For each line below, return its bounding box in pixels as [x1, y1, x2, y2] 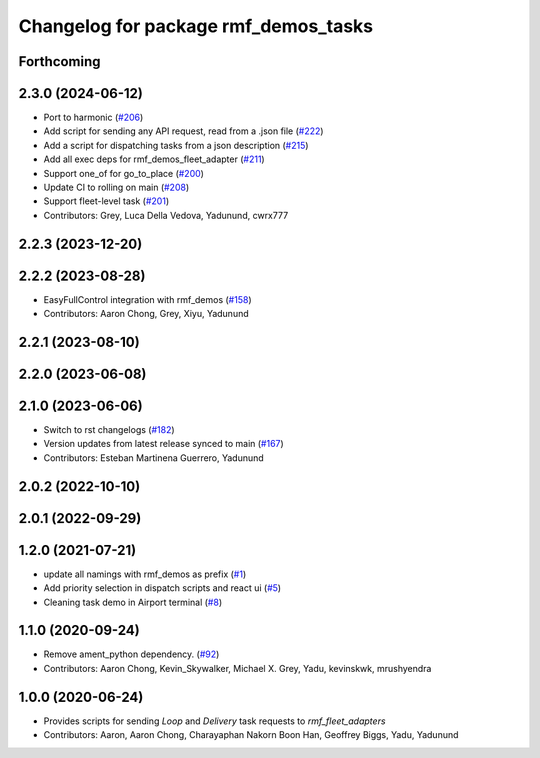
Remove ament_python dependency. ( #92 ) [43, 648, 220, 660]
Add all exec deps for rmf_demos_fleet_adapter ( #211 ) [43, 153, 265, 165]
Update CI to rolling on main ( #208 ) [43, 181, 190, 194]
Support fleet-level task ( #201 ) [43, 195, 170, 207]
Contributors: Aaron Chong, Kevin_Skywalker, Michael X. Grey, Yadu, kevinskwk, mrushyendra [43, 662, 432, 674]
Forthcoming [18, 53, 101, 70]
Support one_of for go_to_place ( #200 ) [43, 167, 205, 179]
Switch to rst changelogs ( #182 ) [43, 424, 175, 436]
